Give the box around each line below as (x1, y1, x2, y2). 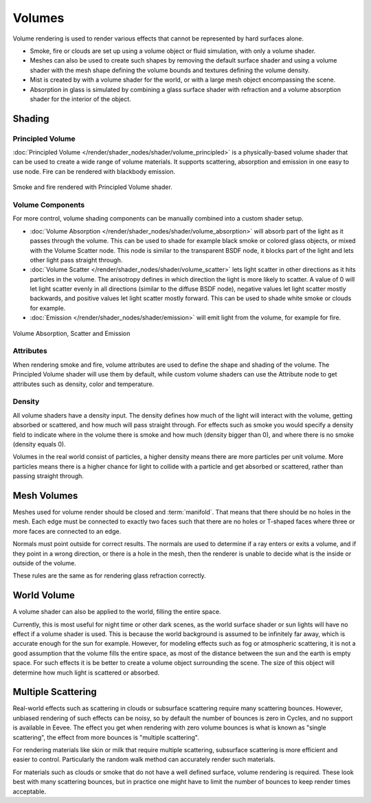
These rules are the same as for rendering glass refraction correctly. (12, 572, 206, 580)
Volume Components (12, 200, 85, 210)
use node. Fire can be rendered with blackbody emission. (12, 167, 175, 175)
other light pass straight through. (30, 256, 123, 264)
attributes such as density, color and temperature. (12, 380, 155, 388)
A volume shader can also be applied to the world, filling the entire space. (12, 608, 221, 616)
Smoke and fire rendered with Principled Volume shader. (12, 183, 173, 192)
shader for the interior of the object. (30, 95, 132, 103)
